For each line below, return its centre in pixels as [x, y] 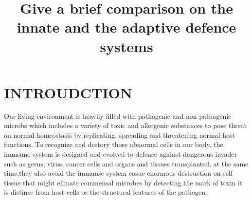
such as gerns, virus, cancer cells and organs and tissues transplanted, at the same [126, 163]
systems [126, 46]
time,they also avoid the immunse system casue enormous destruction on [112, 173]
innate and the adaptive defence [126, 27]
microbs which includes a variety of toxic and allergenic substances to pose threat [126, 125]
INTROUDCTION [68, 92]
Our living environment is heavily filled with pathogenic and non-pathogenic [118, 116]
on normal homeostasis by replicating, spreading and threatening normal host [120, 135]
